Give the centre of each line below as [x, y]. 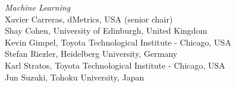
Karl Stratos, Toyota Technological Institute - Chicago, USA [115, 65]
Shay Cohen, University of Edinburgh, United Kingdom [106, 30]
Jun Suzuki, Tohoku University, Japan [75, 77]
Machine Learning [38, 7]
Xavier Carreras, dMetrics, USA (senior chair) [89, 19]
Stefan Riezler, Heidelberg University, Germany [91, 54]
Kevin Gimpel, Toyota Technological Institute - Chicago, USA [118, 42]
